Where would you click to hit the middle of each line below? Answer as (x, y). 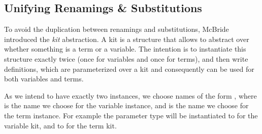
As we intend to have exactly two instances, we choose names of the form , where (130, 95)
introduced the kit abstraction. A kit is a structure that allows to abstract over (127, 39)
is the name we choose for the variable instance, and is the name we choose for (126, 105)
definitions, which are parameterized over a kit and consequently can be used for (129, 69)
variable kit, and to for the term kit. (60, 125)
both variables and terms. (44, 79)
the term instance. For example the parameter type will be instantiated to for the (131, 115)
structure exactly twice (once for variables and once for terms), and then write (126, 58)
